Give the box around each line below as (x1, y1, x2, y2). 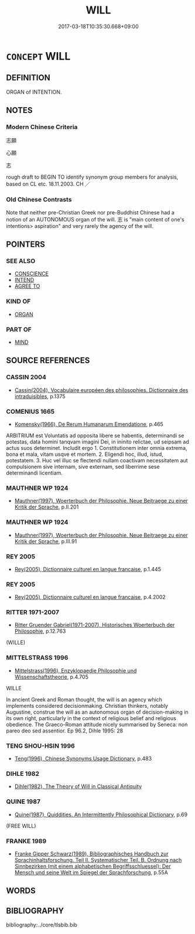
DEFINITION (6, 73, 51, 83)
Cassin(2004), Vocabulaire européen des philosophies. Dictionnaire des (14, 386, 189, 393)
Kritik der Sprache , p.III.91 (14, 537, 77, 545)
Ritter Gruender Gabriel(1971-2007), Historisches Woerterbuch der (14, 622, 175, 629)
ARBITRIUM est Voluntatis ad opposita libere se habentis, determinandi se (6, 432, 184, 439)
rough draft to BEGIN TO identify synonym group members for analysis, (6, 173, 179, 180)
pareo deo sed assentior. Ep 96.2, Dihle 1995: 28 (6, 727, 124, 734)
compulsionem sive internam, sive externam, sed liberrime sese (6, 463, 160, 470)
